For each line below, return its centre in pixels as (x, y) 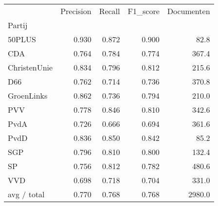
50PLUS (22, 39)
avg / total (26, 194)
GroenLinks (28, 95)
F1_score (144, 11)
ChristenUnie (30, 67)
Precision (76, 11)
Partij (18, 25)
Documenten (189, 11)
